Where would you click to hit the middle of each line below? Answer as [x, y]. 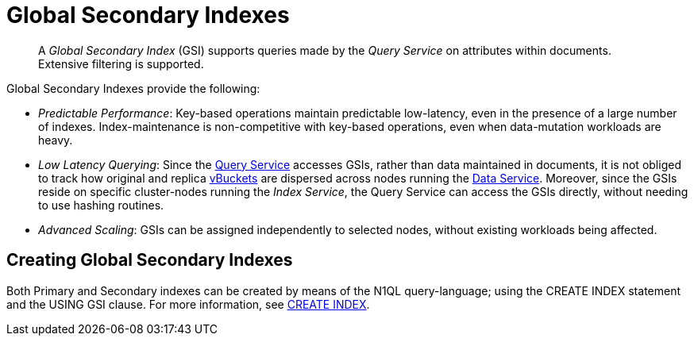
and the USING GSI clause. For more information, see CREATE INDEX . [188, 304]
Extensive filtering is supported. [121, 63]
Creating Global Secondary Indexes [150, 260]
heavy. [56, 140]
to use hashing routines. [101, 205]
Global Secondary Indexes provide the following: [133, 88]
